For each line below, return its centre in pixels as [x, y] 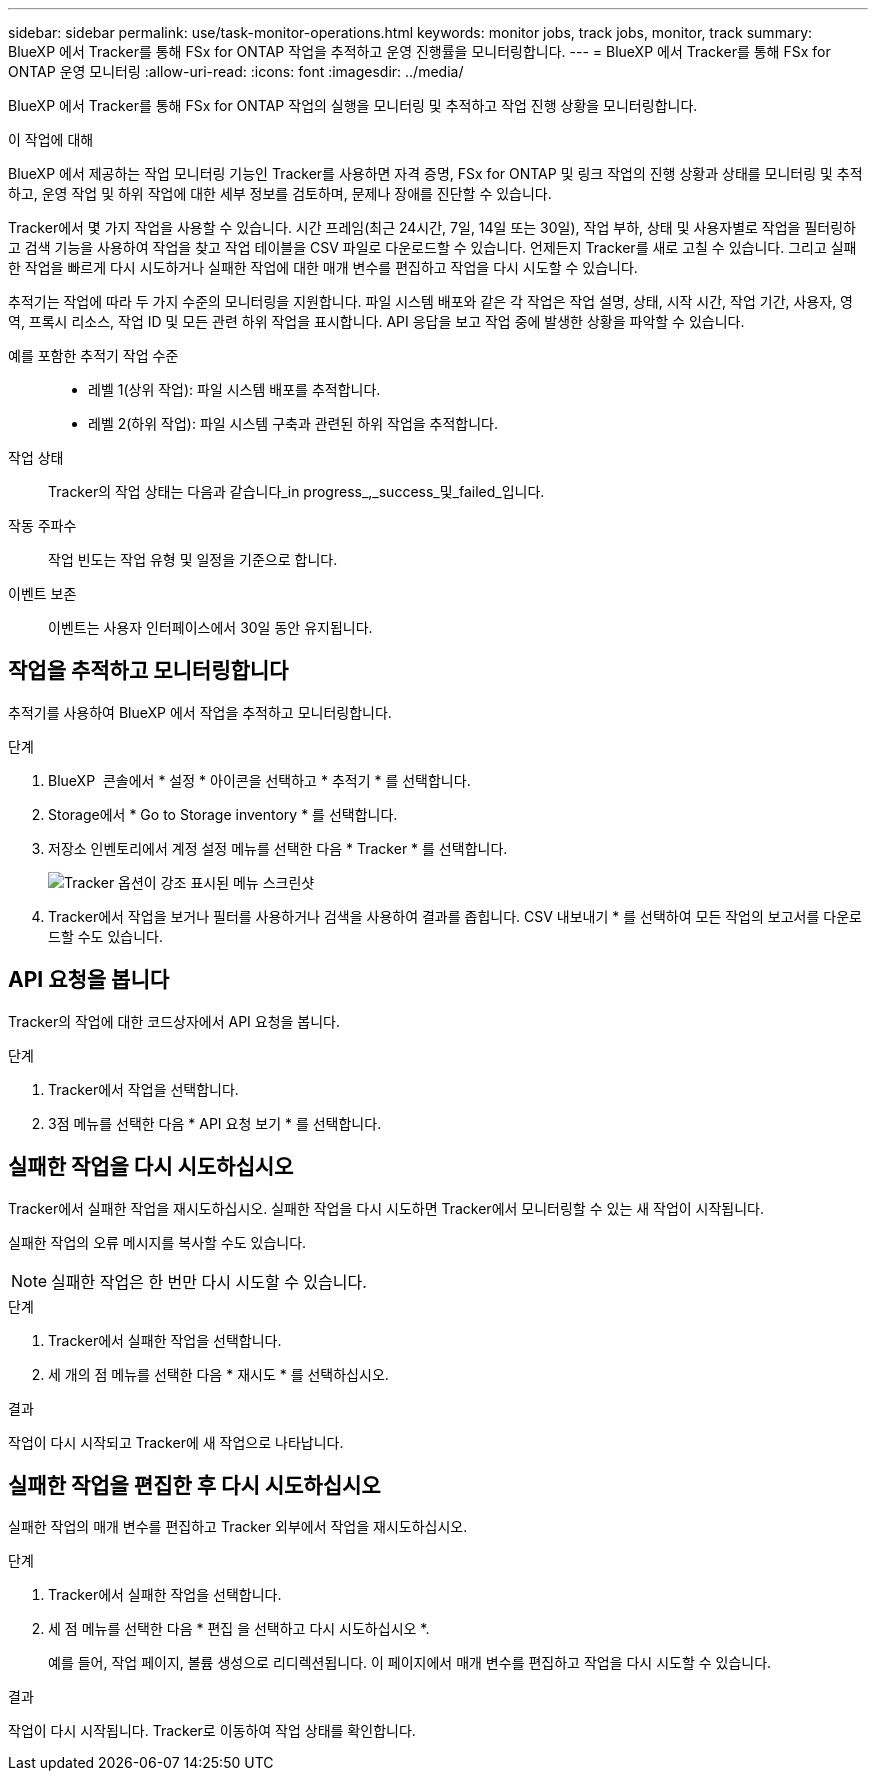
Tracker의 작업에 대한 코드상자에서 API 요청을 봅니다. [174, 1021]
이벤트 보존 [42, 593]
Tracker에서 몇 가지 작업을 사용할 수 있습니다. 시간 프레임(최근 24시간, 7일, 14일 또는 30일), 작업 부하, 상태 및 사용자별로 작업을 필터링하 [432, 227]
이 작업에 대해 [51, 139]
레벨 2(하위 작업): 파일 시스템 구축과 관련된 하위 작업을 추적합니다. [293, 423]
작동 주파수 [42, 525]
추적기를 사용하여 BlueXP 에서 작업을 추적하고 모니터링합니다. [200, 712]
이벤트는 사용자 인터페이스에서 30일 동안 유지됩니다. [210, 627]
